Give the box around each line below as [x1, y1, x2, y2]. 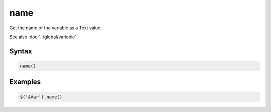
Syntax [9, 47, 32, 55]
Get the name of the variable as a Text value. [9, 25, 102, 31]
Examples [9, 78, 41, 86]
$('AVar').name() [20, 94, 63, 100]
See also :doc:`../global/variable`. [9, 34, 78, 40]
